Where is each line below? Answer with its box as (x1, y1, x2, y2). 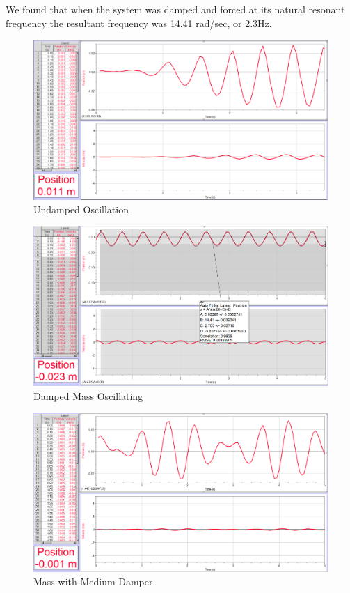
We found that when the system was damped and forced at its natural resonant (6, 2, 345, 16)
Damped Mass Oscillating (33, 388, 143, 403)
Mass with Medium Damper (33, 574, 153, 589)
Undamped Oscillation (33, 202, 129, 217)
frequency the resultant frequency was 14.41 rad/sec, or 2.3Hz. (6, 15, 272, 30)
